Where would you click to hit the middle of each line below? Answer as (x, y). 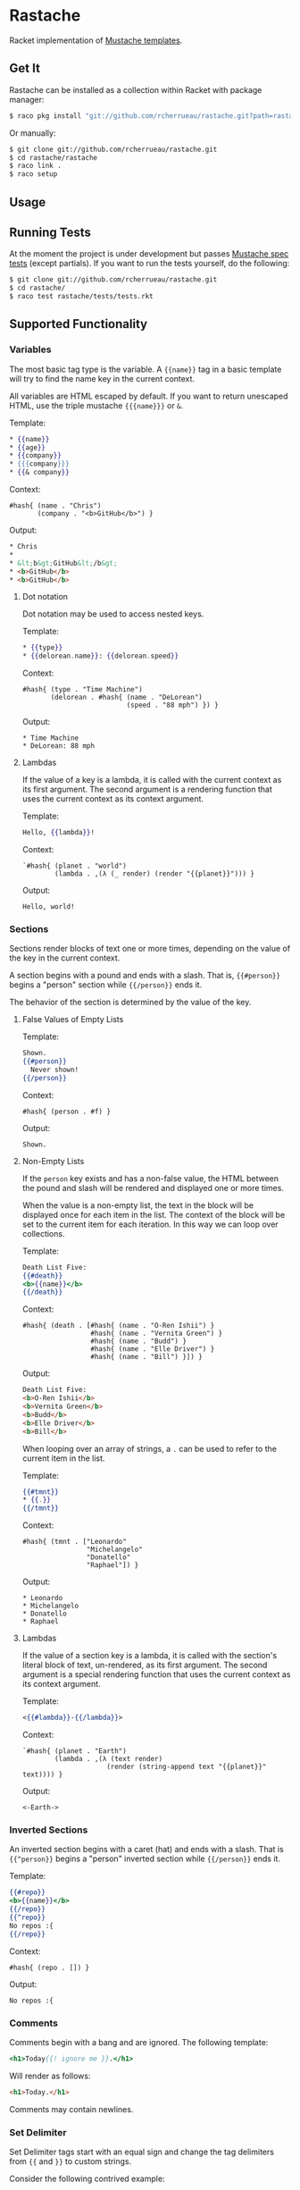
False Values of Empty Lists (73, 1019)
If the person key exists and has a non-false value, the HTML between (150, 1178)
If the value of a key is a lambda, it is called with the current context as (152, 780)
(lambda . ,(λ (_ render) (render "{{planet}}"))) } (155, 874)
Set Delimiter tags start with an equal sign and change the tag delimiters (142, 2152)
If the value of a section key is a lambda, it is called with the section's (150, 1656)
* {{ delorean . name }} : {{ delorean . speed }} (100, 656)
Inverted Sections (49, 1830)
